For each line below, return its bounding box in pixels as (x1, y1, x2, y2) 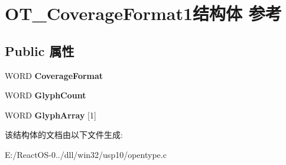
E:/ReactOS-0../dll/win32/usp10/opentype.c (5, 148, 167, 160)
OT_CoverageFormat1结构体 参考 (5, 1, 282, 25)
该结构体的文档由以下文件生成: (5, 128, 123, 141)
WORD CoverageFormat (5, 69, 103, 81)
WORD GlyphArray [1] (5, 108, 96, 121)
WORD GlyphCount (5, 89, 86, 101)
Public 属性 (5, 41, 74, 60)
